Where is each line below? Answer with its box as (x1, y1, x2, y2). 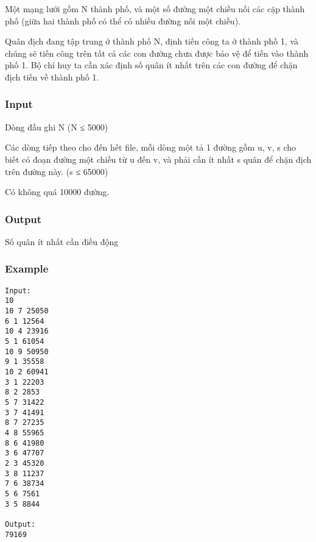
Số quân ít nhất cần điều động (5, 235, 119, 248)
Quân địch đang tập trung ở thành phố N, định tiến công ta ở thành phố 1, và (5, 35, 298, 48)
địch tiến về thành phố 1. (5, 70, 99, 83)
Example (5, 261, 49, 276)
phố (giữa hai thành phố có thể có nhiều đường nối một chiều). (5, 14, 241, 27)
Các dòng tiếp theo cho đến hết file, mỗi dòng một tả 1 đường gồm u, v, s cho (5, 141, 296, 154)
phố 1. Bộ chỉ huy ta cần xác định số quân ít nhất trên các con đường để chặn (5, 59, 298, 71)
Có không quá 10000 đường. (5, 185, 110, 198)
